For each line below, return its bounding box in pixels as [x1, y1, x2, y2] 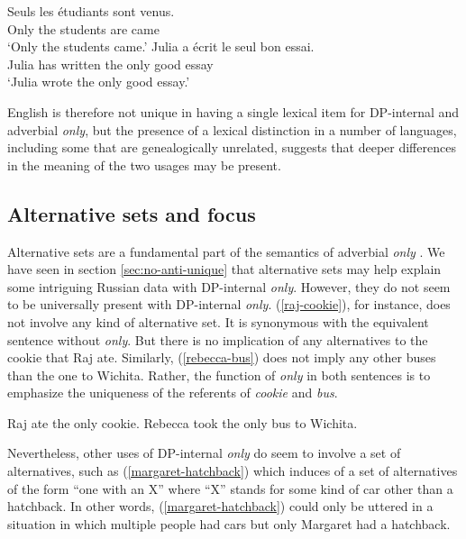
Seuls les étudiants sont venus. [7, 2, 175, 20]
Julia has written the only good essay [7, 54, 214, 73]
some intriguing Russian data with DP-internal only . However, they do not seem [7, 277, 451, 296]
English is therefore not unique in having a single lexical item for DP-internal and [7, 102, 460, 121]
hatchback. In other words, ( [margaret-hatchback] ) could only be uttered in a [7, 497, 434, 516]
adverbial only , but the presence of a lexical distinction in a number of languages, [7, 120, 457, 139]
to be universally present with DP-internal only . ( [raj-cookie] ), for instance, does [7, 295, 451, 314]
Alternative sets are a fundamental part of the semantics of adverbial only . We [7, 242, 445, 260]
